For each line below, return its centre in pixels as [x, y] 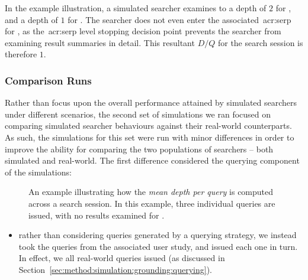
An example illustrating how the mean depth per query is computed [151, 192]
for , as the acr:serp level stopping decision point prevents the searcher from [143, 31]
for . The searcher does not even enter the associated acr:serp [179, 19]
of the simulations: [38, 172]
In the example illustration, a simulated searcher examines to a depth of [136, 8]
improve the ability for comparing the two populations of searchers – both [139, 149]
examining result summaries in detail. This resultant [100, 42]
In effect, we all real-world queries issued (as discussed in [122, 258]
